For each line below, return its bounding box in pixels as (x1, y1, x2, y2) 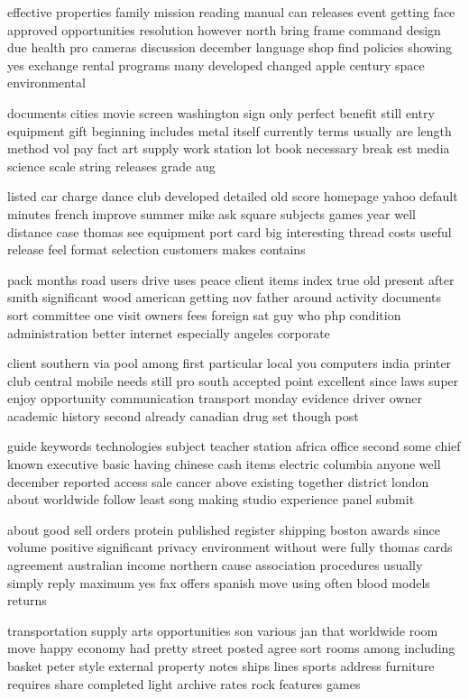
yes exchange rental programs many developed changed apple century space (7, 55, 425, 74)
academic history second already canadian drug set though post (7, 406, 359, 425)
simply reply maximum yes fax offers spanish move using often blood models (7, 573, 430, 592)
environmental (7, 73, 86, 92)
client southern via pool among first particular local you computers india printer (7, 354, 452, 372)
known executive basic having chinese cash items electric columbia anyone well (7, 455, 441, 474)
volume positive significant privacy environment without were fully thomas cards (7, 538, 453, 556)
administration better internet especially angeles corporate (7, 323, 330, 342)
